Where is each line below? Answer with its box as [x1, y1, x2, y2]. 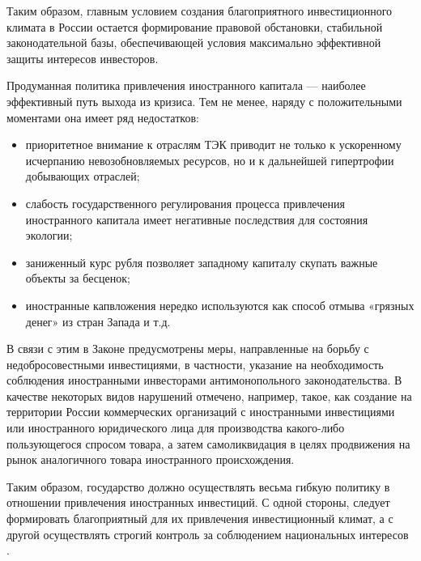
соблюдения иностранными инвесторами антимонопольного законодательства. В [6, 372, 402, 389]
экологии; [25, 227, 73, 244]
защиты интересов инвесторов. [6, 49, 159, 66]
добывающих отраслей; [25, 168, 140, 185]
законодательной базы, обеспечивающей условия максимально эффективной [6, 34, 381, 51]
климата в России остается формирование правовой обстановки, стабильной [6, 18, 383, 35]
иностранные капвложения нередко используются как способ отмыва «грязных [25, 296, 415, 313]
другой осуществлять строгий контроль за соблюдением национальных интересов [6, 525, 409, 542]
